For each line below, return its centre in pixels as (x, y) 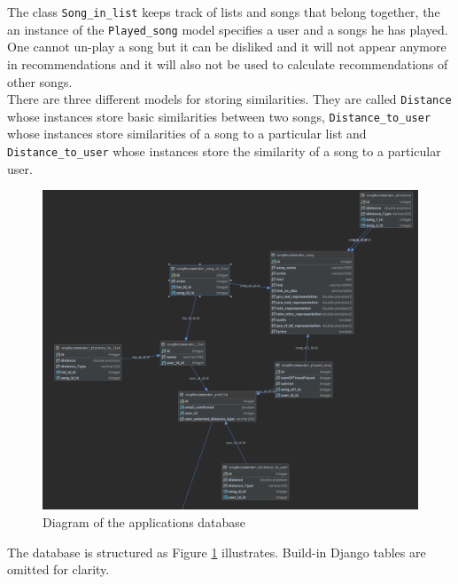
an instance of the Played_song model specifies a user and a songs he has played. (228, 29)
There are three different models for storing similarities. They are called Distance (229, 99)
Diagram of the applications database (144, 522)
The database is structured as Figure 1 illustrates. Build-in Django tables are (217, 552)
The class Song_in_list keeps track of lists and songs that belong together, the (224, 12)
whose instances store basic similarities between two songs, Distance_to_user (219, 116)
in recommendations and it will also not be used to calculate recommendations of (228, 63)
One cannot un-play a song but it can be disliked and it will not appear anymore (227, 47)
